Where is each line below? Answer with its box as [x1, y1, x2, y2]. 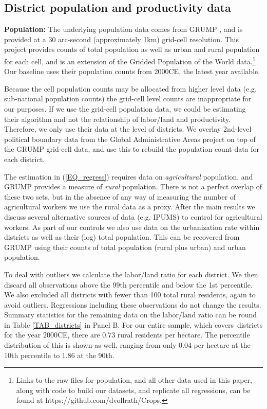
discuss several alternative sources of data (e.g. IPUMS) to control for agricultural [4, 211, 262, 222]
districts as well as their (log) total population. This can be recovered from [4, 232, 240, 242]
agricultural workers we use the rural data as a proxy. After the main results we [4, 201, 255, 212]
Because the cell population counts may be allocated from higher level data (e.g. [4, 83, 257, 94]
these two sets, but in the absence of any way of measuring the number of [4, 191, 236, 202]
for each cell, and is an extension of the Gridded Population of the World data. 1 [4, 54, 256, 66]
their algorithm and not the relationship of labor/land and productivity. [4, 113, 231, 124]
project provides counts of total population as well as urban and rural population [4, 44, 260, 55]
